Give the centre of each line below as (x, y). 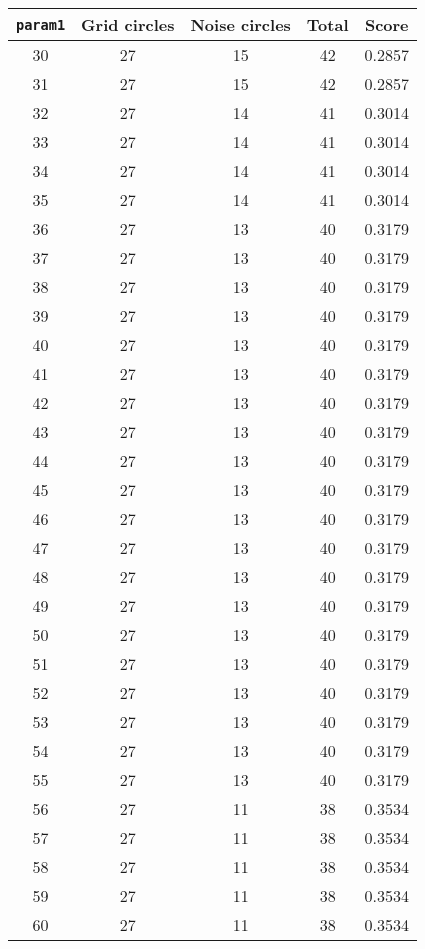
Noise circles (240, 24)
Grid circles (128, 24)
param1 (41, 24)
